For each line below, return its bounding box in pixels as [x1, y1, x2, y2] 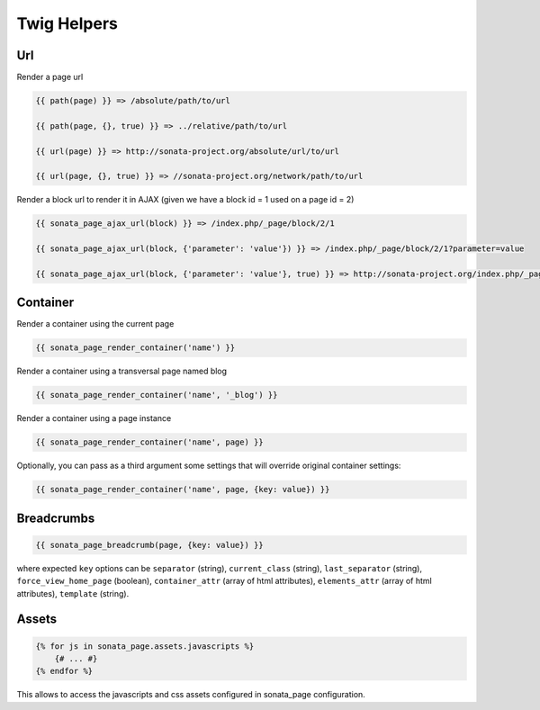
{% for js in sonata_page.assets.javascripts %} [35, 641, 255, 652]
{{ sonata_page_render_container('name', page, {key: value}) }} [35, 484, 330, 495]
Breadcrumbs [16, 510, 95, 526]
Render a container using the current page [16, 319, 175, 329]
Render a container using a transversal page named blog [16, 365, 228, 377]
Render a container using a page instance [16, 413, 172, 424]
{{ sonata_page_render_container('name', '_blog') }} [35, 390, 278, 400]
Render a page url [16, 72, 84, 83]
